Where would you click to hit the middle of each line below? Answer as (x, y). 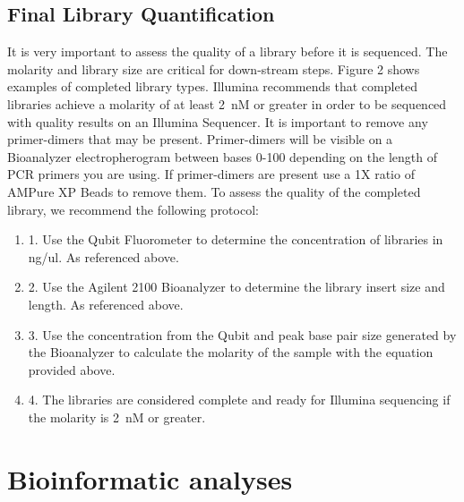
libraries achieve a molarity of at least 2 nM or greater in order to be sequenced (227, 103)
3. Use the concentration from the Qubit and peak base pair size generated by (242, 334)
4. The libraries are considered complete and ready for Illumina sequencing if (239, 400)
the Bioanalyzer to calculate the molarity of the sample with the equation (231, 352)
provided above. (72, 369)
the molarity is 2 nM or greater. (117, 417)
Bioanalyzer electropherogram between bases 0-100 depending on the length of (222, 156)
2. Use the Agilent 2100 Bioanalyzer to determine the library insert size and (236, 287)
